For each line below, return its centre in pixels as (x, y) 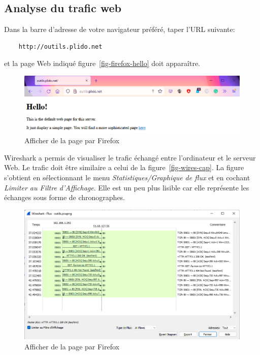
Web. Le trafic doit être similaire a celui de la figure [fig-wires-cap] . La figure (124, 167)
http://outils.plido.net (60, 46)
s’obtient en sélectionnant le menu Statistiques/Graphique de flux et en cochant (127, 177)
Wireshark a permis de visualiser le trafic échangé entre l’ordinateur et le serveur (130, 157)
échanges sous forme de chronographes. (65, 197)
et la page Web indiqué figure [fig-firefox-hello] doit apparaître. (102, 63)
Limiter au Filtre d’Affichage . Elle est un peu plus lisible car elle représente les (127, 187)
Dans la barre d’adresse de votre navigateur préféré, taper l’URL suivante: (120, 29)
